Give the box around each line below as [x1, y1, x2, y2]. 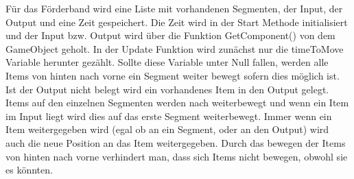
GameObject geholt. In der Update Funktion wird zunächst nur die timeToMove [5, 41, 344, 56]
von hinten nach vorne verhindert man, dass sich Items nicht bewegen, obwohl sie [5, 149, 348, 163]
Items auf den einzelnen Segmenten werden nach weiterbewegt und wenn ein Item [5, 95, 349, 110]
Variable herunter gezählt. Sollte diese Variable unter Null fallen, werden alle [5, 55, 329, 69]
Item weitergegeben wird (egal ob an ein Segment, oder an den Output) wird [5, 122, 329, 136]
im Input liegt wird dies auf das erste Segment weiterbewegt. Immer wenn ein [5, 108, 332, 123]
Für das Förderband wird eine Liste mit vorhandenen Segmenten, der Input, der [5, 1, 343, 15]
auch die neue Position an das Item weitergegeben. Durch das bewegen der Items [5, 135, 346, 150]
